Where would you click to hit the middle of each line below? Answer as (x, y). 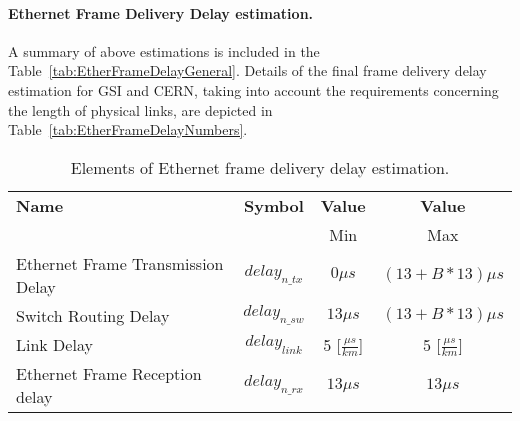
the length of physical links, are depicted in (140, 109)
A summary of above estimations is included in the (164, 50)
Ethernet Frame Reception (109, 374)
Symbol (274, 205)
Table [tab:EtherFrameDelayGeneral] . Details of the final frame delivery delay (247, 70)
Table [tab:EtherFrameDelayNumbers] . (128, 129)
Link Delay (54, 345)
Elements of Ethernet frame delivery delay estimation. (260, 167)
